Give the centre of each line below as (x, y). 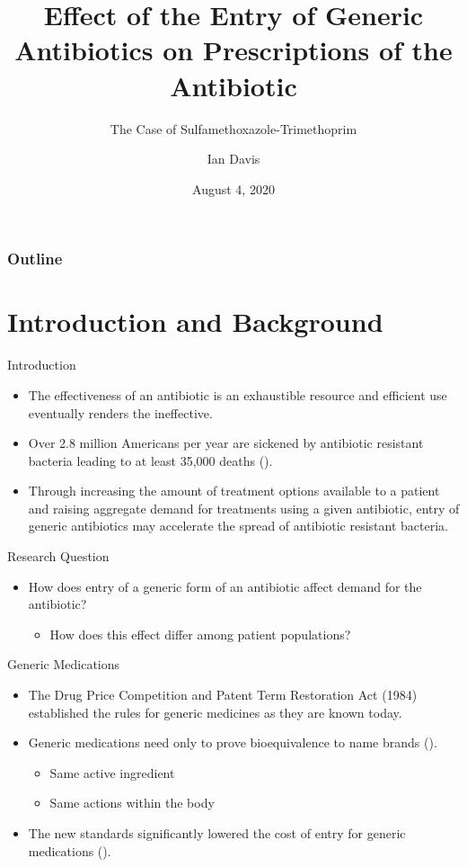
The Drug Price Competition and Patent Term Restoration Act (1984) (223, 695)
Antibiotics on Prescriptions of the (233, 50)
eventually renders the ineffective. (120, 412)
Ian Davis (233, 159)
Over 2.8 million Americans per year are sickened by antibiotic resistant (226, 443)
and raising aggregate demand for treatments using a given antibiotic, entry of (244, 508)
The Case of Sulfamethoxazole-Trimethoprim (233, 128)
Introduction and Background (195, 322)
